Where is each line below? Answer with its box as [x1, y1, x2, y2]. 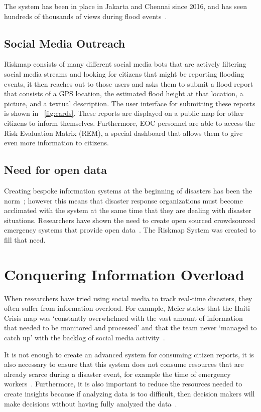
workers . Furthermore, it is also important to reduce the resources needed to [4, 378, 242, 389]
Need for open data [4, 162, 107, 177]
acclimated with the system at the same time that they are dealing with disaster [4, 205, 251, 216]
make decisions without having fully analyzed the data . [4, 398, 177, 408]
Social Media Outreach [4, 35, 125, 51]
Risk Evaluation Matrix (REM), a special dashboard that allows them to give [4, 127, 243, 138]
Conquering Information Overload [4, 264, 244, 284]
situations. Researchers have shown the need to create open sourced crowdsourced [4, 215, 255, 225]
